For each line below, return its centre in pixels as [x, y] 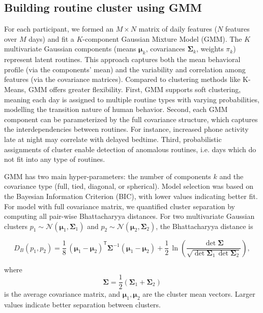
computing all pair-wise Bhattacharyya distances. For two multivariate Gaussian [129, 216]
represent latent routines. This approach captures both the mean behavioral [122, 59]
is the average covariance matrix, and [62, 294]
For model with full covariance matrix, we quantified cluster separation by [120, 206]
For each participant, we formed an [59, 29]
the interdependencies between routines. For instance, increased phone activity [126, 129]
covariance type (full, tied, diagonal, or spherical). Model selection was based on [129, 186]
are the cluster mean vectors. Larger [199, 294]
